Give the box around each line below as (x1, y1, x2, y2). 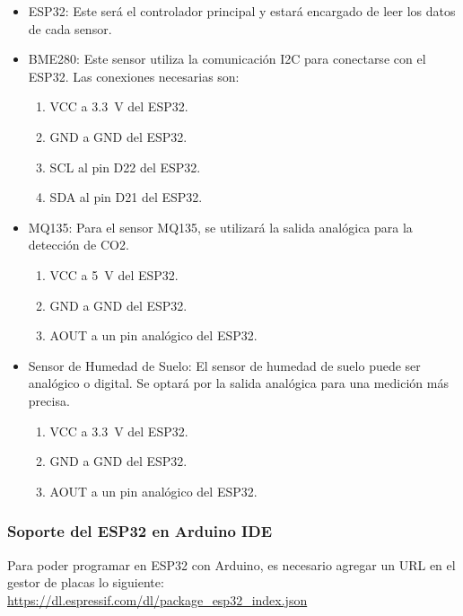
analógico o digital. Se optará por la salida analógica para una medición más (28, 374, 449, 392)
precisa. (28, 391, 70, 409)
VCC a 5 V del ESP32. (49, 265, 179, 284)
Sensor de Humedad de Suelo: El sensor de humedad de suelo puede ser (28, 356, 421, 374)
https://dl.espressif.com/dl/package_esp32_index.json (7, 590, 308, 609)
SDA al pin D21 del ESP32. (49, 188, 203, 207)
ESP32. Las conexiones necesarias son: (28, 66, 240, 85)
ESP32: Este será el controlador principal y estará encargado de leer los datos (28, 2, 456, 20)
